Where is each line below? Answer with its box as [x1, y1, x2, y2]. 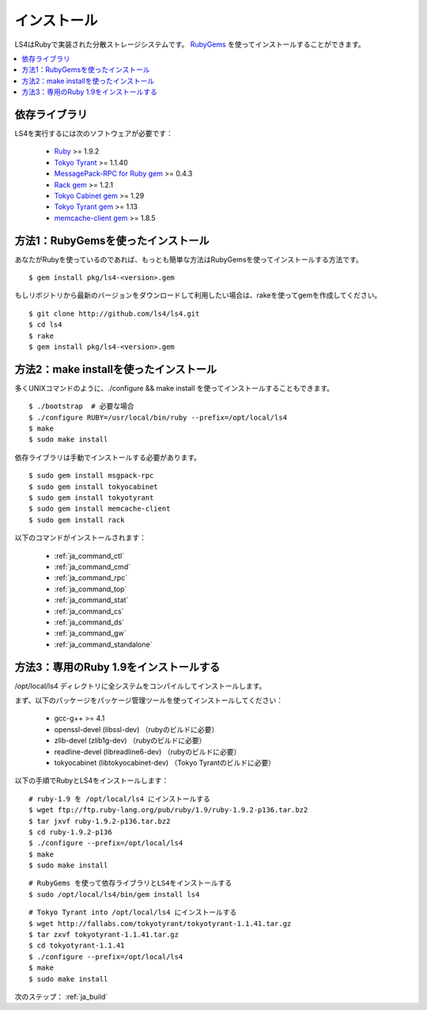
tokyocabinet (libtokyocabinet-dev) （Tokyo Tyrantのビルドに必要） [54, 757, 276, 767]
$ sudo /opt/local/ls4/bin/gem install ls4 [28, 890, 200, 898]
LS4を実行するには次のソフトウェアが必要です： [14, 129, 173, 139]
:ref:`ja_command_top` [54, 584, 127, 594]
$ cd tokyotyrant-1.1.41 [28, 941, 125, 950]
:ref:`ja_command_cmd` [54, 562, 130, 571]
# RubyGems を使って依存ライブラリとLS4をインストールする [28, 879, 232, 888]
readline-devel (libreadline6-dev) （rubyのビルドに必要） [54, 746, 241, 756]
